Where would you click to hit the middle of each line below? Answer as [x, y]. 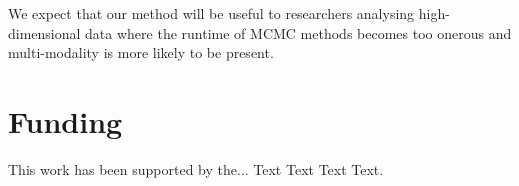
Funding [65, 120]
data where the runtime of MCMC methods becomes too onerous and [298, 32]
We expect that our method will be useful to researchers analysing [211, 13]
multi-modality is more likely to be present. [141, 52]
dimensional [44, 32]
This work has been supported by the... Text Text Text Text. [196, 168]
